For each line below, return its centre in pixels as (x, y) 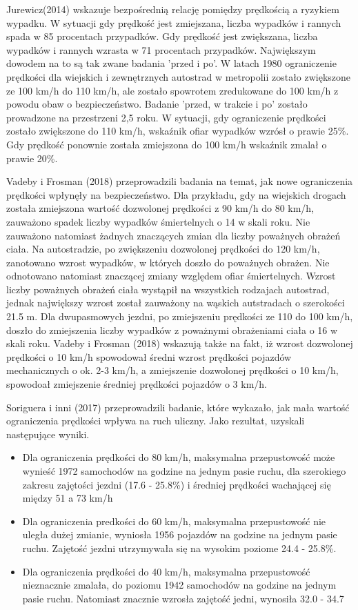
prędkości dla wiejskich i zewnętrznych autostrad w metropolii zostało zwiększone (179, 76)
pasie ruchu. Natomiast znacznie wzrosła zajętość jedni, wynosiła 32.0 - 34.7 (183, 598)
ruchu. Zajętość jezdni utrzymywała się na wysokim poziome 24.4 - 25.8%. (179, 548)
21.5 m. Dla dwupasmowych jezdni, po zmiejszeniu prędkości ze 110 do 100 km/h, (180, 316)
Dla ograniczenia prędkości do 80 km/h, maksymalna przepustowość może (179, 457)
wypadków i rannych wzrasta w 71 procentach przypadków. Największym (161, 49)
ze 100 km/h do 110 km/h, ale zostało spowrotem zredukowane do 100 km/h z (172, 90)
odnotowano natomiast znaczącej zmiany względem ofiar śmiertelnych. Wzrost (171, 276)
